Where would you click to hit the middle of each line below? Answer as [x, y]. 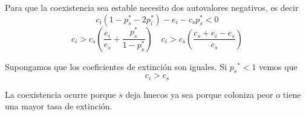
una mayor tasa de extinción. [59, 106]
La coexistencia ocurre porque [60, 94]
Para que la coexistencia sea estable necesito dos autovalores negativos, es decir [152, 7]
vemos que [278, 66]
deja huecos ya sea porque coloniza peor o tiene [213, 94]
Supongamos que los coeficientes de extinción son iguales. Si [116, 66]
